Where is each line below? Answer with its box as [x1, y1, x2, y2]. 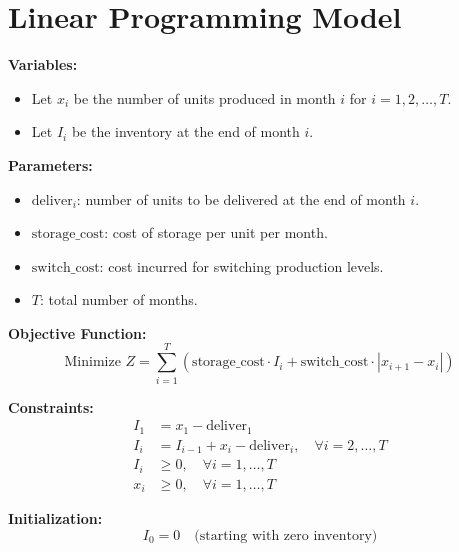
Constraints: [8, 396, 94, 417]
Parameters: [8, 154, 93, 175]
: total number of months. [39, 289, 198, 310]
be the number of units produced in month [73, 87, 336, 108]
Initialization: [8, 508, 103, 529]
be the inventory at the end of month [71, 121, 300, 142]
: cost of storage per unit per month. [104, 222, 328, 243]
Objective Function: [8, 322, 147, 343]
